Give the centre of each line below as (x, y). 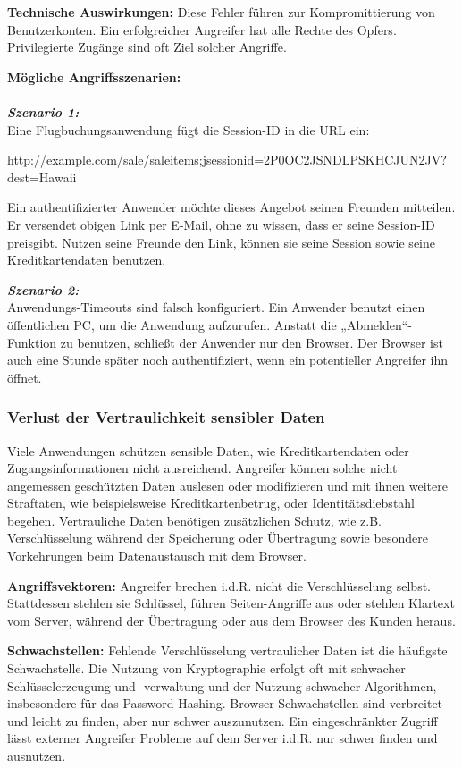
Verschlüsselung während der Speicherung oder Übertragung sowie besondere (218, 538)
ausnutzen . (37, 755)
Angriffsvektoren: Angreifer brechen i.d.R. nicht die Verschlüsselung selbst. (219, 585)
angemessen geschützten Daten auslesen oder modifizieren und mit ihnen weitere (227, 485)
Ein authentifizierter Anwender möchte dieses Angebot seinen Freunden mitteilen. (231, 207)
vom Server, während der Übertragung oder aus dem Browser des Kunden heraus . (231, 620)
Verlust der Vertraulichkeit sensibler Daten (166, 417)
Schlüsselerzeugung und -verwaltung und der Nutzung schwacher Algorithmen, (222, 685)
